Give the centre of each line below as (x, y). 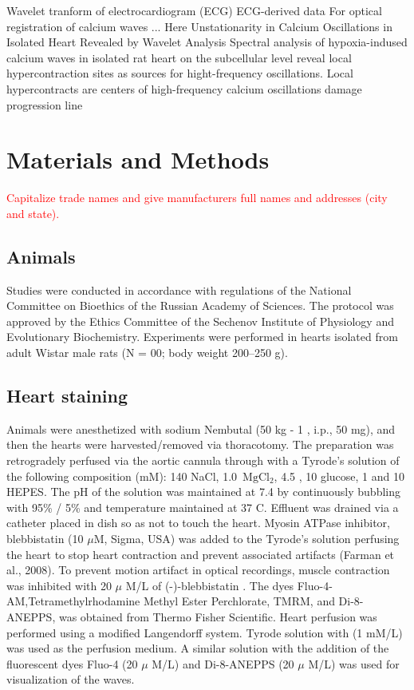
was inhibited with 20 (59, 585)
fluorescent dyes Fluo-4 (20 (72, 663)
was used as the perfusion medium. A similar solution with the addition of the (198, 648)
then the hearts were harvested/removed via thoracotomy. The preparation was (200, 444)
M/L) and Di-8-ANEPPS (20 (223, 663)
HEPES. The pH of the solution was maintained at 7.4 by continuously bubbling (203, 492)
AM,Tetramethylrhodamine (73, 601)
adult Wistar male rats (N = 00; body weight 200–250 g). (147, 353)
